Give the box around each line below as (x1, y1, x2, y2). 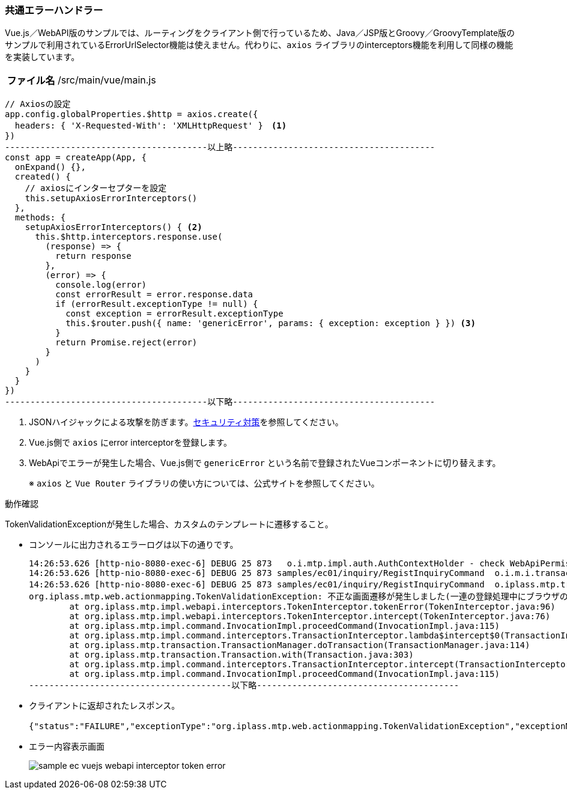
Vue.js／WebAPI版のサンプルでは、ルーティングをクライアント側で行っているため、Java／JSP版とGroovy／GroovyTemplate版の (5, 28, 515, 38)
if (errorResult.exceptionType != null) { (55, 299, 258, 309)
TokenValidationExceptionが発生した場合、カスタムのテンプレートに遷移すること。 (5, 519, 333, 530)
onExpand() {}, (14, 162, 86, 172)
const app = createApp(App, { (5, 153, 147, 163)
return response (55, 251, 132, 261)
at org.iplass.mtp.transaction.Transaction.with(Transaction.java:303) (69, 650, 414, 660)
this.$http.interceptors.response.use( (35, 232, 223, 242)
